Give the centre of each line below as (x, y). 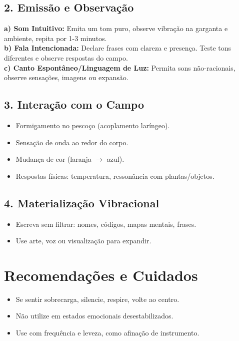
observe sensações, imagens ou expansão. (66, 77)
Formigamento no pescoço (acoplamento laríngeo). (93, 125)
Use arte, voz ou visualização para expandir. (83, 241)
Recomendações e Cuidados (101, 275)
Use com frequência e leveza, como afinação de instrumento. (107, 333)
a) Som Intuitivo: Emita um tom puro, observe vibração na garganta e (116, 28)
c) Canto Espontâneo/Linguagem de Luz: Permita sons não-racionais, (120, 67)
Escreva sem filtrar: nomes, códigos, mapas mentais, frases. (106, 224)
